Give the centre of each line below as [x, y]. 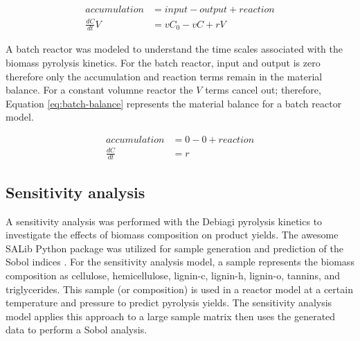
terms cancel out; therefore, [263, 90]
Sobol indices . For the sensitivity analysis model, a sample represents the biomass [180, 262]
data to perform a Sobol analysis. [76, 330]
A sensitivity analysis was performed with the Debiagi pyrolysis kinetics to [164, 221]
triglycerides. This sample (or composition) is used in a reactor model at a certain [179, 289]
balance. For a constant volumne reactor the [99, 90]
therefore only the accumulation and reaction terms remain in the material [164, 76]
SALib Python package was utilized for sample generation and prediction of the [174, 248]
